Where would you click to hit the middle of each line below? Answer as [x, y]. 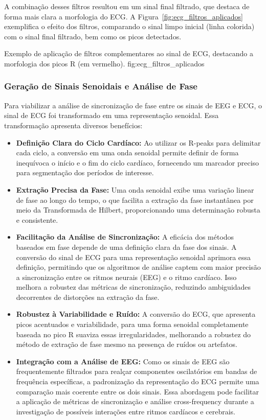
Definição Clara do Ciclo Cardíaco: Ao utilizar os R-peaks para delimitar [138, 142]
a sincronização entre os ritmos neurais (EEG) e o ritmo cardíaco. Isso [126, 277]
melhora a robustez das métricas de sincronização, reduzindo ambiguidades [134, 287]
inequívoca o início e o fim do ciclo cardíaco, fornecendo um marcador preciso [138, 162]
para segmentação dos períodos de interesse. [85, 172]
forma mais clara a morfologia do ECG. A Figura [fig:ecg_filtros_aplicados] [124, 16]
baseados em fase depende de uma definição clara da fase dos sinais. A [126, 247]
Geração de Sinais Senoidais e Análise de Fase [101, 86]
